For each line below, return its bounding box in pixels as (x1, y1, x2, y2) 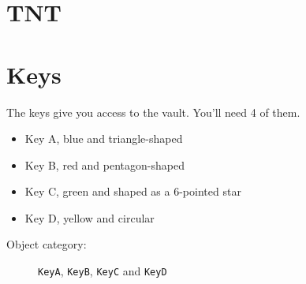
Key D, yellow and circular (24, 209, 155, 226)
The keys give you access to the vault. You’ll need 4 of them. (6, 103, 300, 120)
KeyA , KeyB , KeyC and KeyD (38, 263, 167, 279)
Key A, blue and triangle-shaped (24, 130, 183, 147)
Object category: (6, 236, 87, 252)
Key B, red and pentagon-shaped (24, 156, 185, 173)
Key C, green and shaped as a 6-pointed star (24, 183, 241, 200)
